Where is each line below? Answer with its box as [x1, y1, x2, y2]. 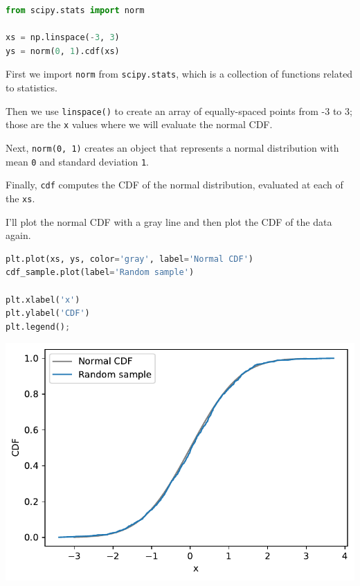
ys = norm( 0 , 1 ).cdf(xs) [6, 46, 120, 56]
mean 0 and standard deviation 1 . [6, 154, 150, 168]
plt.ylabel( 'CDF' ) [6, 308, 90, 319]
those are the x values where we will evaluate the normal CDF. [6, 117, 273, 132]
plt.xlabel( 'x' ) [6, 294, 80, 305]
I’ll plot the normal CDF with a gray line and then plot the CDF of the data [6, 214, 332, 229]
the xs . [6, 190, 35, 205]
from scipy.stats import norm [6, 6, 145, 15]
